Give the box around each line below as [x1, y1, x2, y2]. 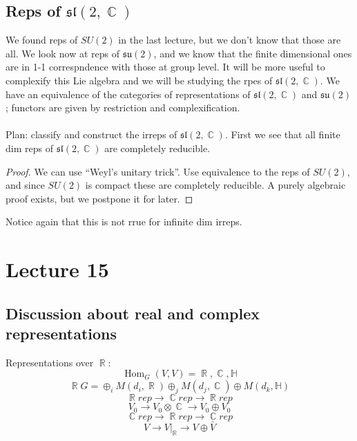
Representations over [6, 355, 94, 369]
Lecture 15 [6, 255, 109, 283]
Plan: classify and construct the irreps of [6, 127, 177, 142]
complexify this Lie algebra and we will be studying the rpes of [6, 73, 273, 87]
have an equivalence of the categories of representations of [6, 86, 251, 101]
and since [6, 178, 45, 192]
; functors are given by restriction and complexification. [6, 100, 240, 115]
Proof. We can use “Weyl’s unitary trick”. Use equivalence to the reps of [6, 164, 310, 178]
